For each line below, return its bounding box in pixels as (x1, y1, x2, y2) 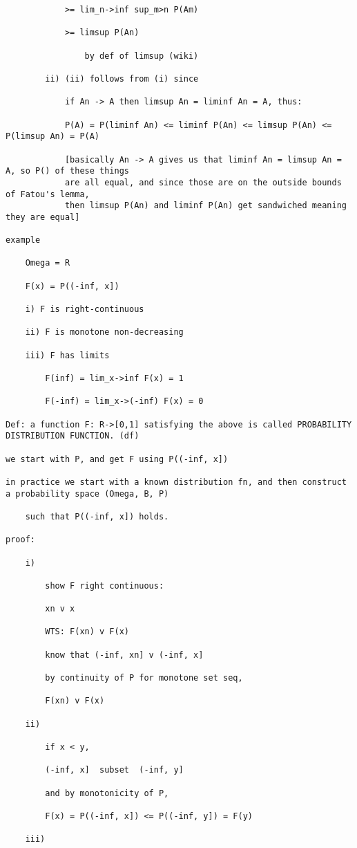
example (6, 235, 41, 246)
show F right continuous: (45, 580, 164, 591)
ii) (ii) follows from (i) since (45, 73, 199, 84)
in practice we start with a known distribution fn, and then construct (6, 477, 347, 487)
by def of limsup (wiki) (84, 50, 199, 61)
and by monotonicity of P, (45, 788, 169, 798)
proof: (6, 535, 35, 545)
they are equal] (6, 212, 80, 222)
